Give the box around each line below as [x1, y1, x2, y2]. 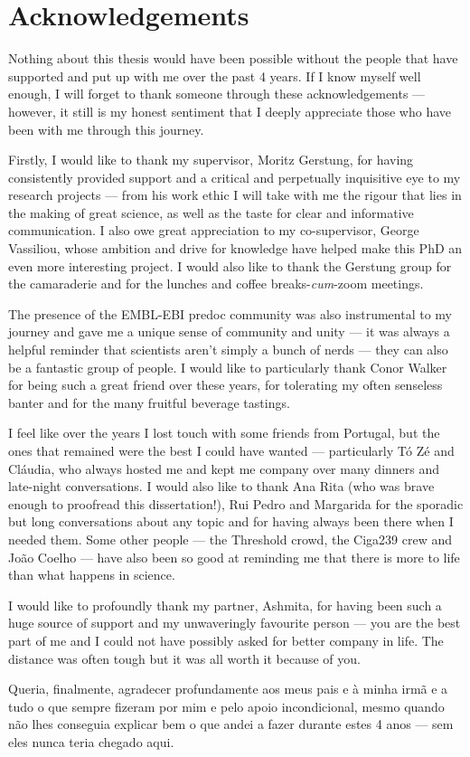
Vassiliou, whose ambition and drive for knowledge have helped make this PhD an [8, 239, 463, 258]
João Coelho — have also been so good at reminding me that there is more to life [8, 547, 460, 566]
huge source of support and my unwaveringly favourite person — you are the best [8, 613, 461, 632]
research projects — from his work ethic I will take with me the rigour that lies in [8, 185, 462, 204]
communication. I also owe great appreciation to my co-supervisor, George [8, 221, 419, 240]
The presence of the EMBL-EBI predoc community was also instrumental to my [8, 304, 452, 323]
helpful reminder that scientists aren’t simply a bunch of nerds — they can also [8, 340, 448, 359]
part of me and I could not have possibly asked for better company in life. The [8, 630, 444, 649]
